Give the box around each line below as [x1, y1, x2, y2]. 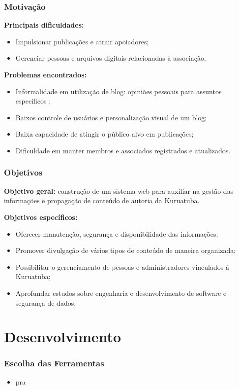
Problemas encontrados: [4, 70, 87, 79]
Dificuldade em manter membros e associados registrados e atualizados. [15, 145, 231, 155]
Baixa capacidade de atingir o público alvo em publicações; [15, 129, 194, 139]
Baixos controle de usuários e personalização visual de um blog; [15, 112, 207, 122]
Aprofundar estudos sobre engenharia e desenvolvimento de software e [15, 287, 227, 298]
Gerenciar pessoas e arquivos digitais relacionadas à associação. [15, 53, 206, 63]
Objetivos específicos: [4, 212, 78, 222]
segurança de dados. [15, 297, 76, 308]
